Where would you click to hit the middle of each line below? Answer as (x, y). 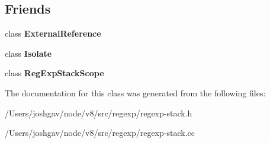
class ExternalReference (53, 33)
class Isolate (28, 53)
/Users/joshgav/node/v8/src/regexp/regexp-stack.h (99, 113)
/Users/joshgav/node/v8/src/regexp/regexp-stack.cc (100, 133)
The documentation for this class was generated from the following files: (135, 92)
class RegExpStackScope (54, 73)
